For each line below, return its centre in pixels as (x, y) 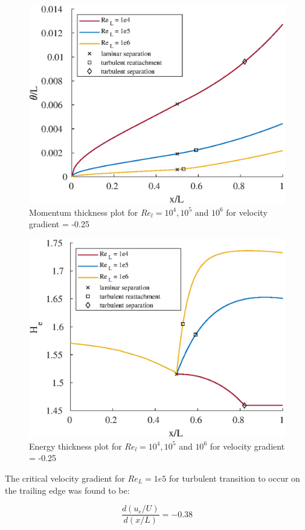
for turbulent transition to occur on (234, 478)
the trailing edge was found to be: (67, 490)
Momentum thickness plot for (84, 212)
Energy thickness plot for (75, 446)
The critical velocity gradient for (65, 478)
